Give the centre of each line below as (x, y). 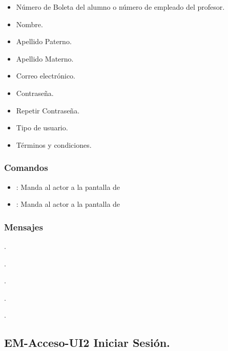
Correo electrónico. (46, 76)
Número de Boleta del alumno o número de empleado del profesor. (120, 7)
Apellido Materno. (45, 58)
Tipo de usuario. (42, 128)
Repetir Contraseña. (48, 110)
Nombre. (29, 24)
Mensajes (24, 227)
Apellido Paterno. (44, 41)
